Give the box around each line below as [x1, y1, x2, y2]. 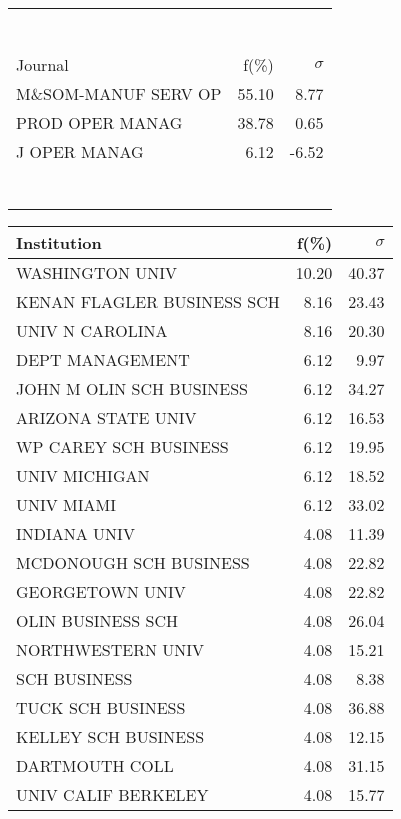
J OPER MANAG [16, 140, 144, 163]
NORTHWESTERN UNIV [16, 638, 205, 661]
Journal [16, 53, 69, 76]
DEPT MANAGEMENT [16, 348, 190, 371]
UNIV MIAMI [16, 493, 117, 516]
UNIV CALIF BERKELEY [16, 783, 209, 806]
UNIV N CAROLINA [16, 319, 168, 342]
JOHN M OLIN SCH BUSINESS [16, 377, 249, 400]
